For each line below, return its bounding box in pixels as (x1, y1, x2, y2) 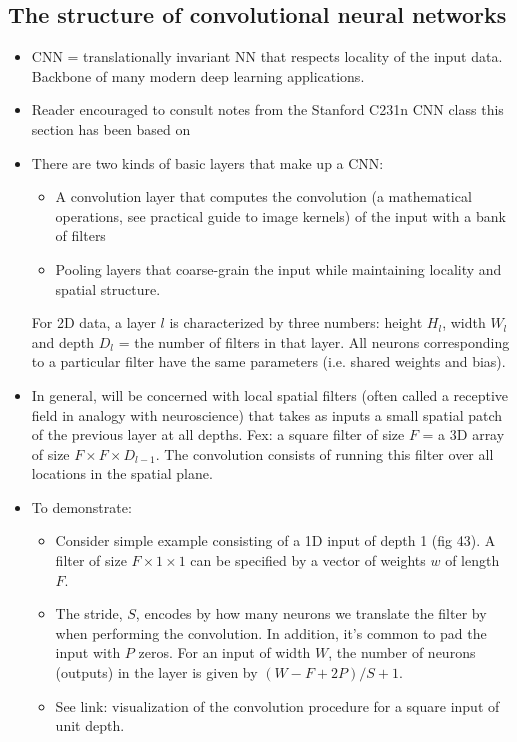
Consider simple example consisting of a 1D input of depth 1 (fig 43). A (55, 530, 496, 551)
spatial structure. (55, 278, 161, 299)
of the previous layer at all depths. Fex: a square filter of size (31, 424, 405, 445)
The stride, (55, 603, 123, 624)
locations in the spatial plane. (31, 463, 213, 484)
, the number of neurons (328, 642, 476, 663)
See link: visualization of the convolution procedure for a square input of (55, 695, 500, 716)
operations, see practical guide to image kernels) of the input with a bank (55, 205, 506, 226)
